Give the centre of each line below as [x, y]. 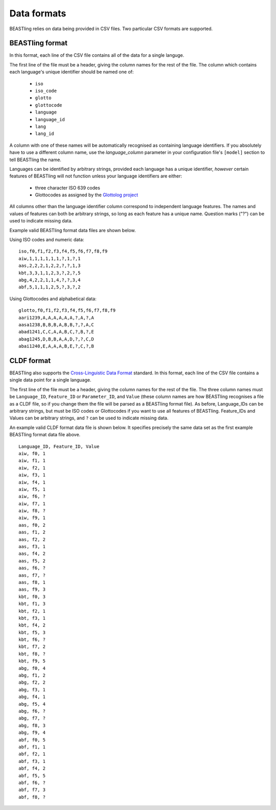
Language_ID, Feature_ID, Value [59, 446]
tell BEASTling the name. [35, 160]
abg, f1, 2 [32, 676]
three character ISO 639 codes [68, 188]
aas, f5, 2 [32, 561]
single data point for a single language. [50, 380]
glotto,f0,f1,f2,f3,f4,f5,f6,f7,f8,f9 [67, 310]
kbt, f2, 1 [32, 611]
